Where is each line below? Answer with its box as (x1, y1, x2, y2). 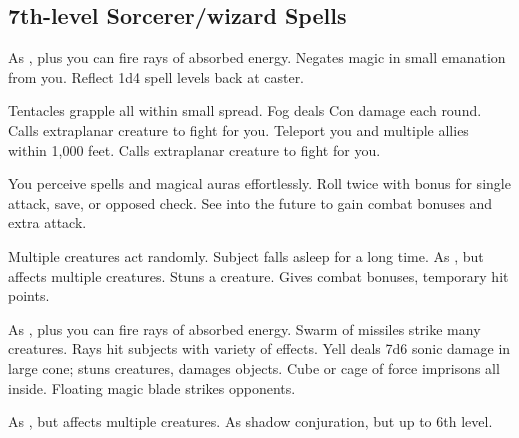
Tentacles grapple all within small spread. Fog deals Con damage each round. (8, 100, 482, 121)
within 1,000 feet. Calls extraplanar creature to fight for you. (8, 139, 381, 160)
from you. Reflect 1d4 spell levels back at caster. (8, 66, 305, 87)
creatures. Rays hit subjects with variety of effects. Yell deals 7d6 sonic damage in (8, 338, 511, 359)
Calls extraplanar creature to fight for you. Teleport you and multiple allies (8, 119, 469, 140)
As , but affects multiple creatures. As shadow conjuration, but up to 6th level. (8, 411, 493, 432)
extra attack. (8, 212, 87, 233)
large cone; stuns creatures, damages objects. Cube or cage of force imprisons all (8, 357, 500, 378)
